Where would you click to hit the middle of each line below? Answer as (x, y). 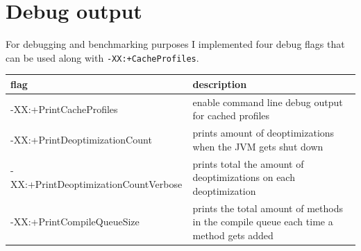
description (220, 84)
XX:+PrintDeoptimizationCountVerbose (96, 183)
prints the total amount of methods (268, 208)
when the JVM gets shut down (258, 146)
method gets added (233, 235)
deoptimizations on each (244, 177)
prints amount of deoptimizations (263, 133)
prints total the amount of (248, 163)
